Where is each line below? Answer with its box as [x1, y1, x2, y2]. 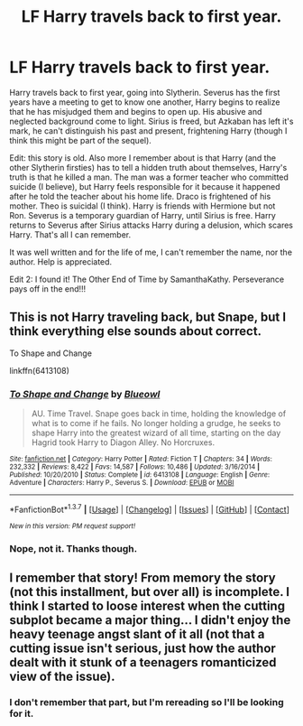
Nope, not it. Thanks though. [9, 542, 138, 554]
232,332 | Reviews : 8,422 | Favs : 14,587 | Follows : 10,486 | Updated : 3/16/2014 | [9, 462, 260, 471]
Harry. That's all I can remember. [9, 228, 132, 240]
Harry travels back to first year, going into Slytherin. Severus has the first [9, 87, 280, 98]
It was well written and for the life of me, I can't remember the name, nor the [9, 247, 293, 257]
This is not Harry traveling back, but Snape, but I [9, 310, 287, 325]
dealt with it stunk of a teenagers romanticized [9, 655, 277, 670]
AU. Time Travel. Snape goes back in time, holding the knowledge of [31, 408, 287, 419]
